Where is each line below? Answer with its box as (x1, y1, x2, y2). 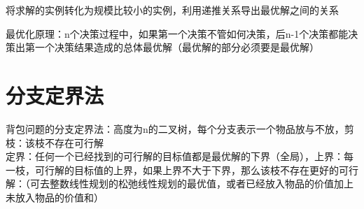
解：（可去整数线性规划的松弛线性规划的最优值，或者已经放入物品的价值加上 (6, 176, 353, 191)
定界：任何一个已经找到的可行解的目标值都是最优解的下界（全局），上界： (6, 149, 344, 164)
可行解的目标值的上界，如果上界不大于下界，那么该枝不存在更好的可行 (34, 162, 358, 177)
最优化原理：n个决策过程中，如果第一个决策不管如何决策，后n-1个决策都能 (6, 26, 349, 41)
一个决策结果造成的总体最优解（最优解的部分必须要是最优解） (34, 40, 319, 55)
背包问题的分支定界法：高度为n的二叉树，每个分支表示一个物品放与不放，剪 (6, 121, 354, 136)
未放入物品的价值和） (6, 189, 104, 204)
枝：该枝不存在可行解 (6, 135, 104, 150)
